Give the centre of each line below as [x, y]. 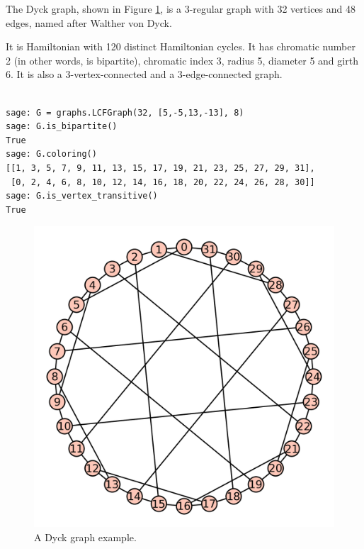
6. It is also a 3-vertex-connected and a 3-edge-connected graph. [144, 74]
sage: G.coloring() [51, 154]
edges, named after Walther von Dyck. [89, 22]
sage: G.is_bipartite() [62, 127]
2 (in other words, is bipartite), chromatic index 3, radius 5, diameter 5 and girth [182, 60]
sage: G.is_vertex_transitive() [82, 196]
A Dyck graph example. [85, 537]
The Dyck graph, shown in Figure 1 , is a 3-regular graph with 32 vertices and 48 [181, 9]
